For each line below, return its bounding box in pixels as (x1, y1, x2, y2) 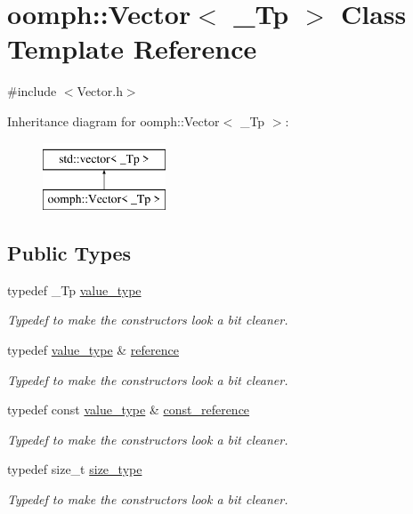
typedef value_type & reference (7, 341, 179, 359)
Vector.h (77, 82, 123, 100)
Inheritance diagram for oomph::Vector (7, 111, 220, 130)
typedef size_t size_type (7, 460, 142, 478)
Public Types (7, 239, 132, 267)
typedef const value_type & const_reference (7, 400, 250, 419)
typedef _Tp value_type (7, 280, 142, 299)
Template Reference (7, 30, 257, 67)
